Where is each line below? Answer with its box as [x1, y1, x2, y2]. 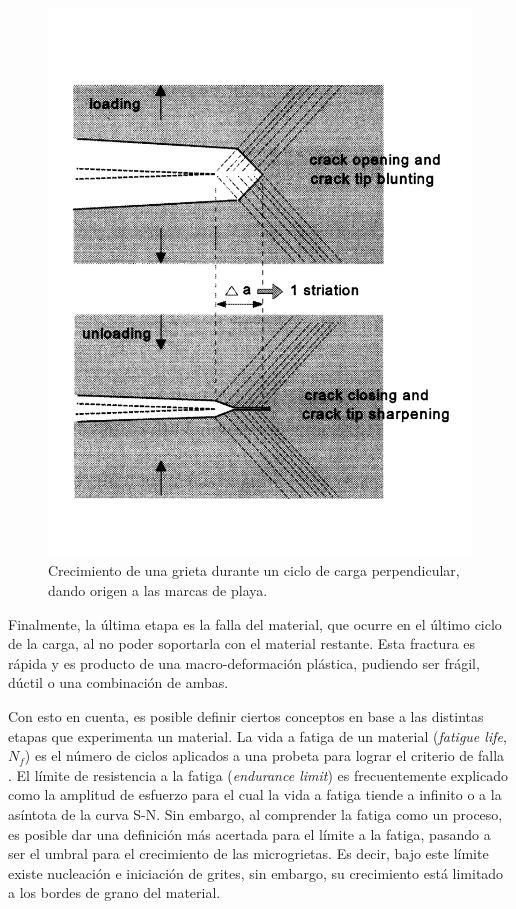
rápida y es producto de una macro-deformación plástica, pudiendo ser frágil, [8, 652, 480, 673]
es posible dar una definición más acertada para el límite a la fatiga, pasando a [8, 823, 491, 844]
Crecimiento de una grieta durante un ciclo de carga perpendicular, [48, 560, 460, 581]
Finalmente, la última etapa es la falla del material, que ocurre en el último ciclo [8, 613, 502, 634]
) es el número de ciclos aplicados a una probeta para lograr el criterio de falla [24, 745, 505, 766]
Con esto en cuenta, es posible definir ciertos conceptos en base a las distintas [8, 706, 484, 727]
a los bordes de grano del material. [8, 882, 221, 903]
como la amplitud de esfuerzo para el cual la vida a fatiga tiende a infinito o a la [8, 784, 502, 805]
